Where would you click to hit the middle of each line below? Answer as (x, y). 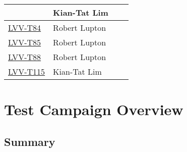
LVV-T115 (27, 71)
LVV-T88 (25, 57)
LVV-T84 (25, 28)
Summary (30, 141)
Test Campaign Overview (94, 109)
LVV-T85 (25, 42)
